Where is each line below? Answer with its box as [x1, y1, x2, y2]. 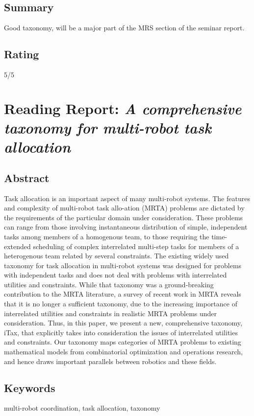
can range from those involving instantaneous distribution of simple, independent [4, 222, 248, 232]
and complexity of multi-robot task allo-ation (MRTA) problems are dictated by [4, 203, 245, 213]
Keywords [4, 380, 55, 395]
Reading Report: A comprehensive [4, 98, 242, 118]
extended [4, 241, 31, 251]
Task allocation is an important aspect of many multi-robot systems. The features [4, 193, 250, 203]
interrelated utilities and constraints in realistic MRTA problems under [4, 308, 217, 318]
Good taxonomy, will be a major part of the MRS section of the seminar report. [4, 23, 245, 33]
